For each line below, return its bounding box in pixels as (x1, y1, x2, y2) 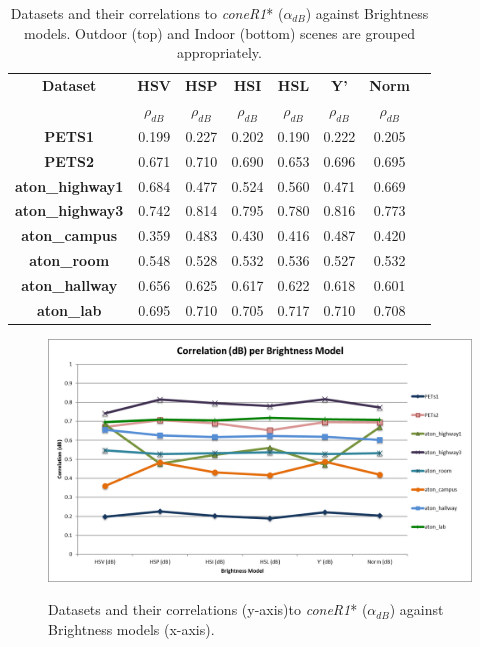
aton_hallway (21, 274, 118, 295)
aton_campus (21, 225, 118, 246)
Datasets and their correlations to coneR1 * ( (10, 3, 284, 23)
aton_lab (36, 299, 102, 320)
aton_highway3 (15, 200, 124, 221)
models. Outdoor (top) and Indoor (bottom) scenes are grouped (24, 22, 415, 43)
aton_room (29, 250, 110, 271)
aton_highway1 (15, 175, 124, 196)
